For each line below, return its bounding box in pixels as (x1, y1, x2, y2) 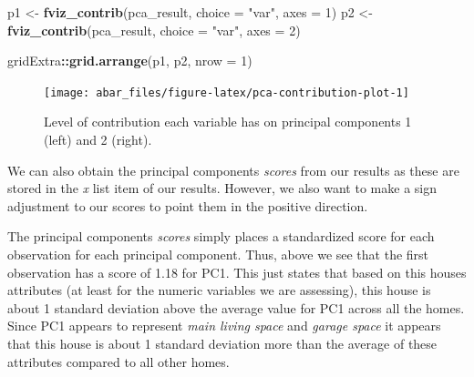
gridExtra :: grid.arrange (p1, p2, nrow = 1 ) (7, 51, 252, 70)
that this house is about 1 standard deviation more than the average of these (7, 333, 438, 352)
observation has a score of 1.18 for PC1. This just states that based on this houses (7, 262, 467, 281)
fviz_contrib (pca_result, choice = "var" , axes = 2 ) (7, 20, 301, 39)
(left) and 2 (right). (44, 130, 152, 149)
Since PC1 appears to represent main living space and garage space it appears (7, 316, 441, 335)
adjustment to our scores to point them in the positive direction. (7, 196, 368, 215)
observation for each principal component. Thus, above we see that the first (7, 245, 429, 263)
